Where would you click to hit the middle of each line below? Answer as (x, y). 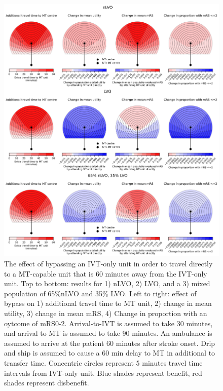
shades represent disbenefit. (47, 383)
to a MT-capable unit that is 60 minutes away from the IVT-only (106, 273)
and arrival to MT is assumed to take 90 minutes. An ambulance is (108, 333)
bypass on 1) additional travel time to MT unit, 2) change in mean (108, 303)
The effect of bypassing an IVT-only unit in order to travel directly (108, 264)
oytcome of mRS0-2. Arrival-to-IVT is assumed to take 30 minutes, (108, 323)
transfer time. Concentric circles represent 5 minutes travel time (103, 363)
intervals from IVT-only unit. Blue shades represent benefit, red (103, 373)
